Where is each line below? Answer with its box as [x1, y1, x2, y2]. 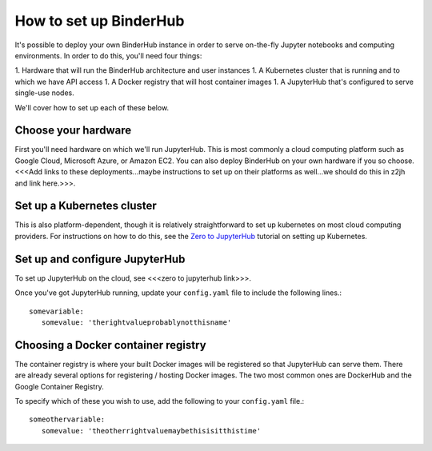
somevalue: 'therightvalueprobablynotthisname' [41, 317, 232, 327]
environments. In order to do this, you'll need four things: [14, 50, 202, 60]
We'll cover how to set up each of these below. [14, 102, 170, 112]
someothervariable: [29, 415, 106, 424]
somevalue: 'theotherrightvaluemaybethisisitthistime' [41, 426, 262, 435]
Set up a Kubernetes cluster [14, 199, 158, 213]
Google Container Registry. [14, 381, 104, 391]
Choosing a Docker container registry [14, 338, 207, 352]
